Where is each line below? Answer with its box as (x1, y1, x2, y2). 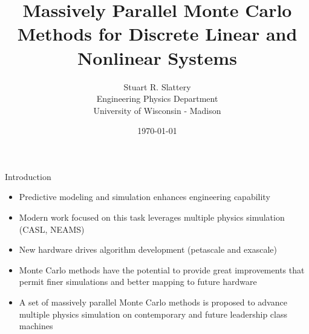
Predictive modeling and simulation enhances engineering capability (19, 190, 270, 203)
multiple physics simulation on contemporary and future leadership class (19, 307, 287, 320)
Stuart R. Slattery (123, 80, 191, 93)
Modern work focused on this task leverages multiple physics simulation (19, 211, 285, 224)
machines (19, 319, 53, 332)
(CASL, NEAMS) (19, 222, 85, 235)
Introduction (5, 170, 51, 182)
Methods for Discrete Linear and (17, 21, 298, 46)
